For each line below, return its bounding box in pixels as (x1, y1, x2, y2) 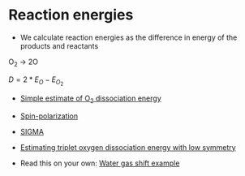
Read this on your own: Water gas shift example (19, 158, 180, 168)
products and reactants (19, 41, 99, 50)
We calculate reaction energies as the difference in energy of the (19, 32, 238, 42)
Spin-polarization (19, 111, 79, 121)
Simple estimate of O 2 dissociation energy (19, 93, 162, 105)
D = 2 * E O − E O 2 (8, 75, 64, 87)
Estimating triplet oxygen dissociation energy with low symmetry (19, 142, 237, 152)
